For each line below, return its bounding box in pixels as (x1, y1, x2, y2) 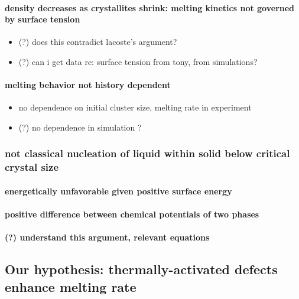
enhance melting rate (5, 277, 136, 295)
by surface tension (5, 13, 80, 25)
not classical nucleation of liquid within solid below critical (5, 146, 290, 161)
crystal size (5, 160, 59, 174)
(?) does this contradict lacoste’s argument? (18, 35, 177, 48)
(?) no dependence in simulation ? (18, 121, 142, 133)
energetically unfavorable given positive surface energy (5, 184, 232, 197)
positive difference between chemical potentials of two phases (5, 208, 259, 220)
